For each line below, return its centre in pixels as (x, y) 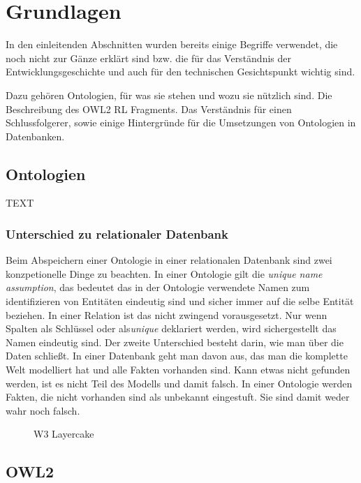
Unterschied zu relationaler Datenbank (117, 234)
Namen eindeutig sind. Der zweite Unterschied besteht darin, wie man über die (175, 342)
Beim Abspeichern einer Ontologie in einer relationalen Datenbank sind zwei (169, 260)
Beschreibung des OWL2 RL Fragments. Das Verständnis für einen (149, 109)
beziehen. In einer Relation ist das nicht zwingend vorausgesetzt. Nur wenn (167, 314)
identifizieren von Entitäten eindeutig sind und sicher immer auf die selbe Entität (180, 301)
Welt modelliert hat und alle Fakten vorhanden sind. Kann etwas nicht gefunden (178, 370)
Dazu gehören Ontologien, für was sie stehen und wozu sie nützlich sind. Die (169, 95)
